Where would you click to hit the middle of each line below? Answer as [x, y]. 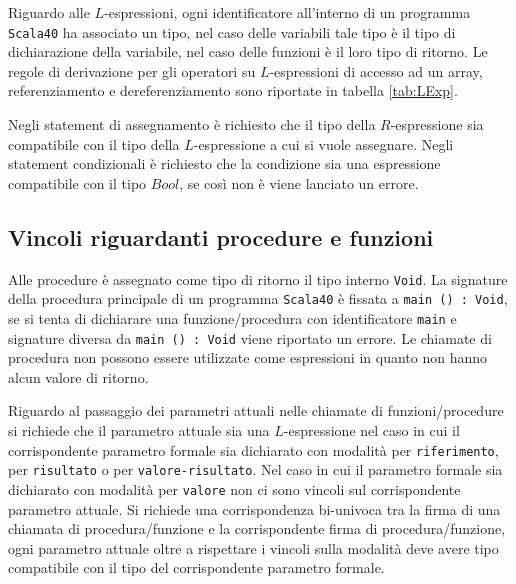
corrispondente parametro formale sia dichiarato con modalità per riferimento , [253, 449]
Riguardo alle [49, 12]
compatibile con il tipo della [94, 143]
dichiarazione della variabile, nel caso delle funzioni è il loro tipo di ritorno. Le [248, 51]
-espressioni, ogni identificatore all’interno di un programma [287, 12]
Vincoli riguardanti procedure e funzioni [221, 236]
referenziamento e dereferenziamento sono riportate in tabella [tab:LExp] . [233, 90]
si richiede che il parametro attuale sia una [139, 430]
